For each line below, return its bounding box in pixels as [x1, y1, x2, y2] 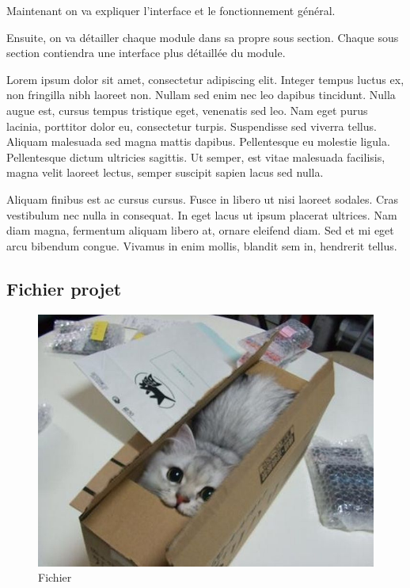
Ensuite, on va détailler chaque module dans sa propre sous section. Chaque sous [6, 29, 399, 45]
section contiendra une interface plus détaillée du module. [6, 44, 286, 61]
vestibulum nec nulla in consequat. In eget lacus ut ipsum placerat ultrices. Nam [6, 206, 397, 223]
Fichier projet [6, 276, 122, 300]
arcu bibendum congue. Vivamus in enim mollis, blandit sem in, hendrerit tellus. [6, 237, 397, 254]
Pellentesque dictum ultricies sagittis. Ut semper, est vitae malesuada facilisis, [6, 148, 385, 165]
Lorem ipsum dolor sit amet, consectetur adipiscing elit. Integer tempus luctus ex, [6, 71, 404, 87]
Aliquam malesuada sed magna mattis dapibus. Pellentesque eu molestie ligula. [6, 133, 390, 150]
